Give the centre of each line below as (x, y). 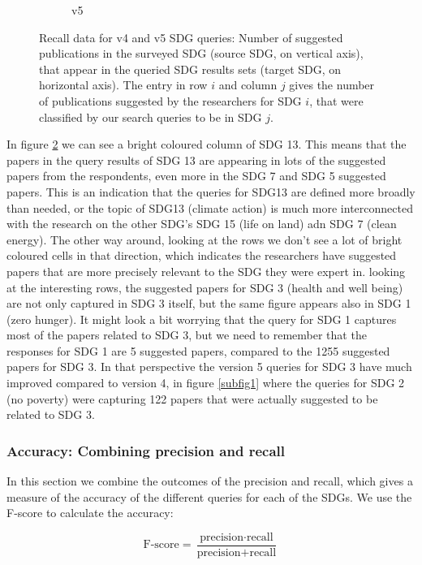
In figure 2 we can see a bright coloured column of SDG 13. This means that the (207, 144)
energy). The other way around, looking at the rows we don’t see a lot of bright (205, 239)
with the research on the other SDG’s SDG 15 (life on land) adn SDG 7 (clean (202, 224)
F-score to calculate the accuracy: (90, 513)
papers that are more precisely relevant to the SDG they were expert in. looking (206, 271)
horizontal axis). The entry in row (123, 85)
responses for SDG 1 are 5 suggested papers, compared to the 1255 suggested (198, 350)
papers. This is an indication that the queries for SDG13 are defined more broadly (211, 191)
